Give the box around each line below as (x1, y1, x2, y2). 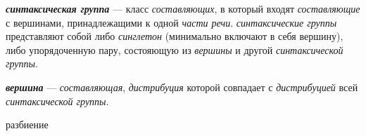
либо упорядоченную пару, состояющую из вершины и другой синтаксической (6, 42, 343, 57)
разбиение (6, 117, 49, 132)
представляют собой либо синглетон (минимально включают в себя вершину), (6, 29, 343, 43)
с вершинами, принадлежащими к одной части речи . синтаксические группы (6, 15, 337, 29)
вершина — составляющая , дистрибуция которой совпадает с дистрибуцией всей (6, 79, 358, 94)
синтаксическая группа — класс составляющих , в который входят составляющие (6, 1, 360, 15)
